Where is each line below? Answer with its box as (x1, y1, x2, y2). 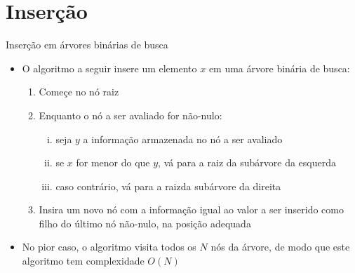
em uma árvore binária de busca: (208, 60, 350, 75)
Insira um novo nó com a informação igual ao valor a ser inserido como (39, 202, 344, 217)
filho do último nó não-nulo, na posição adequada (39, 215, 251, 230)
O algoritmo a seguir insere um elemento (22, 60, 197, 75)
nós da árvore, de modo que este (210, 239, 350, 254)
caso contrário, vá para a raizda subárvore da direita (55, 178, 281, 193)
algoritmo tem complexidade (22, 253, 145, 268)
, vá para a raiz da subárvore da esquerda (158, 155, 337, 170)
